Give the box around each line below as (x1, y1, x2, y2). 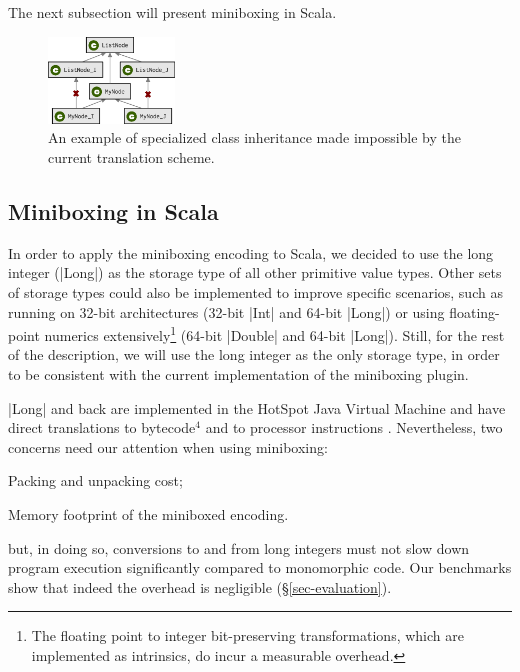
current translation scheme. (48, 147, 215, 168)
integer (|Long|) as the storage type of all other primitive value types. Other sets (8, 262, 502, 283)
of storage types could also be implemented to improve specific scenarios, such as (8, 282, 503, 303)
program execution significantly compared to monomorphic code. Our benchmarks (8, 557, 512, 578)
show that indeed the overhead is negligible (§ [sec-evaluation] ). (8, 576, 392, 597)
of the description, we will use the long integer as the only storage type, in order (8, 344, 500, 365)
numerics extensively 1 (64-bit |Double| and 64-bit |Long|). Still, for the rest (44, 322, 505, 345)
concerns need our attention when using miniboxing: (8, 436, 328, 457)
